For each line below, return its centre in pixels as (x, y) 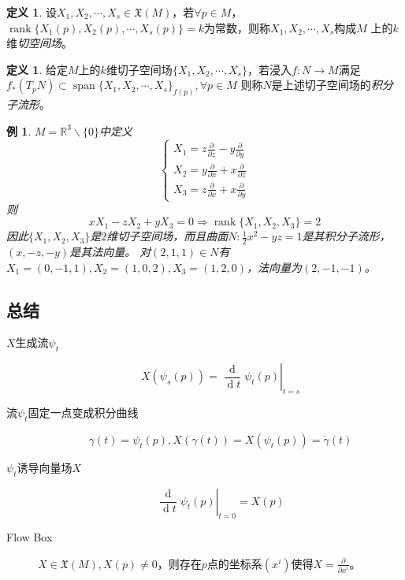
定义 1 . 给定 (37, 69)
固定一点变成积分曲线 (83, 412)
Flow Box (30, 537)
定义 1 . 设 (32, 12)
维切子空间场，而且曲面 (167, 236)
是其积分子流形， (346, 236)
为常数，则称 (238, 27)
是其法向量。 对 (110, 251)
